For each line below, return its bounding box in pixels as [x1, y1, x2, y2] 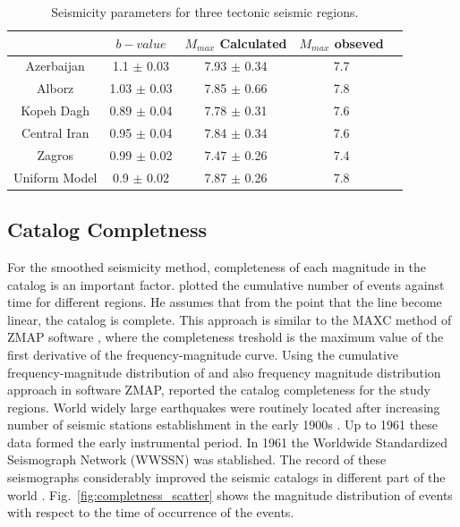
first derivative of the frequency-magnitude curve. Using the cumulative [7, 344, 399, 363]
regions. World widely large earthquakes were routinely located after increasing [7, 397, 440, 416]
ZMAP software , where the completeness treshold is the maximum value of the [7, 327, 444, 346]
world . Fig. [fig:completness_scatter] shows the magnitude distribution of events [7, 485, 453, 504]
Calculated [219, 33, 287, 52]
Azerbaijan [25, 56, 85, 75]
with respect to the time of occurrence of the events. [7, 503, 294, 522]
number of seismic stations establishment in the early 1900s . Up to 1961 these [7, 415, 438, 434]
